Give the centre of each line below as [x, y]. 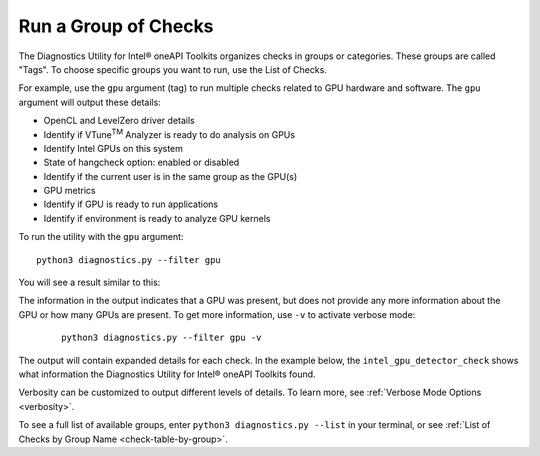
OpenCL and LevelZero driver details [119, 121]
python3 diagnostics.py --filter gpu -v [161, 338]
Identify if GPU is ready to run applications [131, 204]
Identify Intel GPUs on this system [113, 148]
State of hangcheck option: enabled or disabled [141, 162]
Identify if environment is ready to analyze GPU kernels [157, 218]
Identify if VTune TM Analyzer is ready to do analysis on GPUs [169, 133]
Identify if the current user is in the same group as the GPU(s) [170, 176]
